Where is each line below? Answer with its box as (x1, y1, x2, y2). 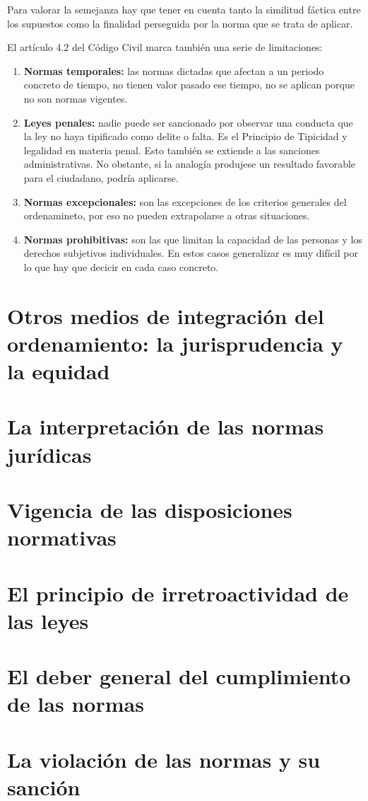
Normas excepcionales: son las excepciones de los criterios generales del (23, 194, 347, 209)
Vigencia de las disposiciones (7, 495, 292, 524)
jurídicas (7, 439, 92, 468)
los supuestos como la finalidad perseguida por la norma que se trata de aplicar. (7, 16, 353, 30)
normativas (7, 523, 117, 552)
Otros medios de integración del (7, 301, 324, 330)
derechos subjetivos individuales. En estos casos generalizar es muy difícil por (23, 246, 358, 260)
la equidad (7, 357, 110, 386)
